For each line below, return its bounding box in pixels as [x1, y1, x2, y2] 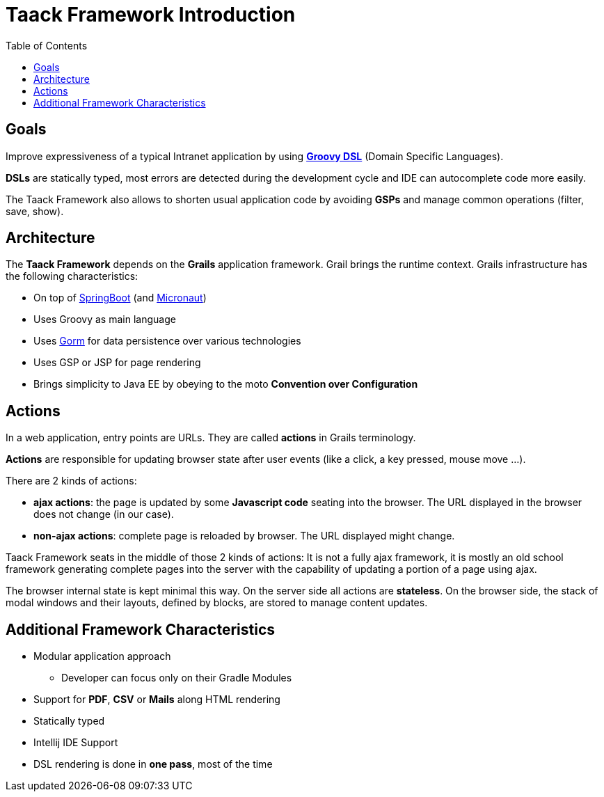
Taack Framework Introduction [6, 3, 296, 26]
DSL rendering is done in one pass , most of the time [33, 758, 273, 771]
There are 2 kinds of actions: [6, 475, 137, 487]
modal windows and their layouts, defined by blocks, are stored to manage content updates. [6, 597, 428, 609]
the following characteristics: [6, 270, 138, 283]
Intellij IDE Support [33, 736, 118, 749]
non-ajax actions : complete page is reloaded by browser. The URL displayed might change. [33, 530, 455, 542]
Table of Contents [6, 39, 88, 52]
